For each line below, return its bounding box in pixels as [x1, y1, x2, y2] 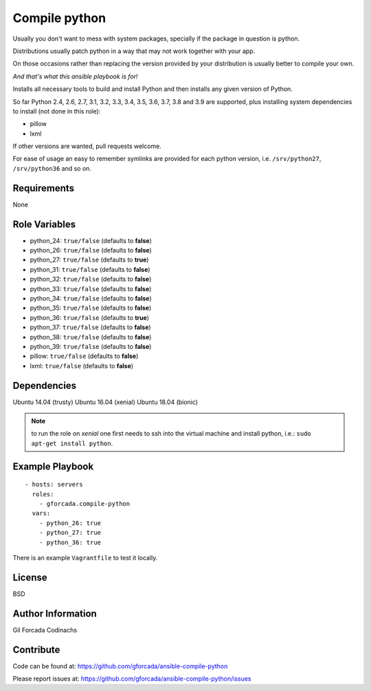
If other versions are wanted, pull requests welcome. [12, 142, 161, 151]
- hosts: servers [25, 480, 83, 489]
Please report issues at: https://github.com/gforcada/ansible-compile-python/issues [12, 674, 251, 683]
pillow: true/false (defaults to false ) [30, 352, 139, 361]
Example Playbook [12, 460, 94, 472]
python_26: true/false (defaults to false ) [30, 246, 153, 255]
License [12, 571, 47, 583]
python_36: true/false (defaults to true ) [30, 313, 150, 321]
